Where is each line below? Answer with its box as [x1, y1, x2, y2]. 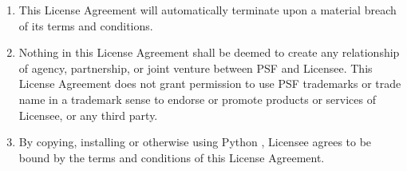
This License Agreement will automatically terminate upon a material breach [18, 2, 397, 18]
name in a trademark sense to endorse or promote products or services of [18, 90, 376, 107]
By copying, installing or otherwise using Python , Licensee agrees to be [18, 133, 372, 150]
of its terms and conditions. [18, 17, 153, 34]
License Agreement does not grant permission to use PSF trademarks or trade [18, 75, 401, 92]
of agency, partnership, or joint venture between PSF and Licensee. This [18, 59, 373, 76]
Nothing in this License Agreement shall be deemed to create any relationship [18, 44, 400, 61]
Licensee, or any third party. [18, 106, 158, 123]
